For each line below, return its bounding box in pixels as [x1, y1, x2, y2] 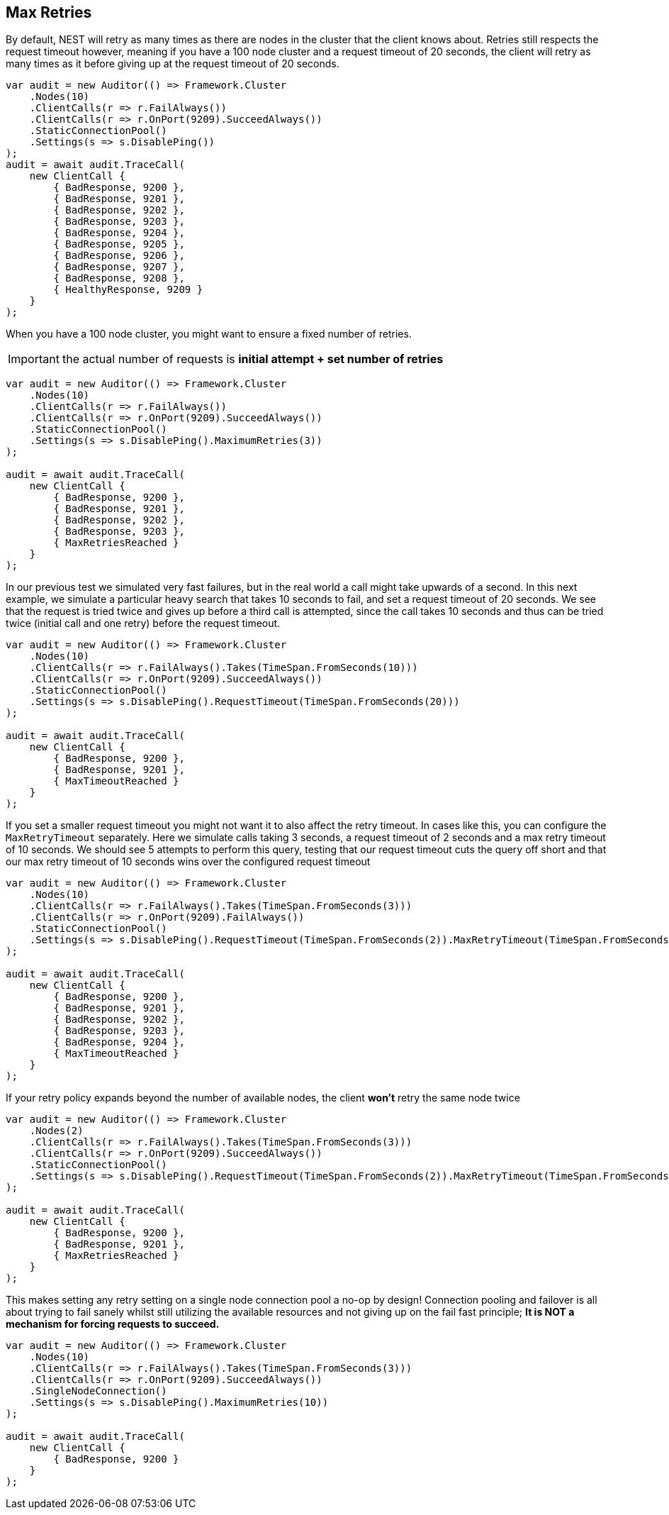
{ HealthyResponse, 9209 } [53, 284, 203, 296]
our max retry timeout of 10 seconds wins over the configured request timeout [6, 855, 371, 868]
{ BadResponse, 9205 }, [53, 238, 185, 250]
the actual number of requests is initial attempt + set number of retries [62, 352, 444, 367]
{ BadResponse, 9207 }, [53, 261, 185, 273]
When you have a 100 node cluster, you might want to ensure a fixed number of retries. [6, 328, 412, 340]
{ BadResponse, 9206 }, [53, 250, 185, 262]
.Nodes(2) [29, 1125, 84, 1137]
